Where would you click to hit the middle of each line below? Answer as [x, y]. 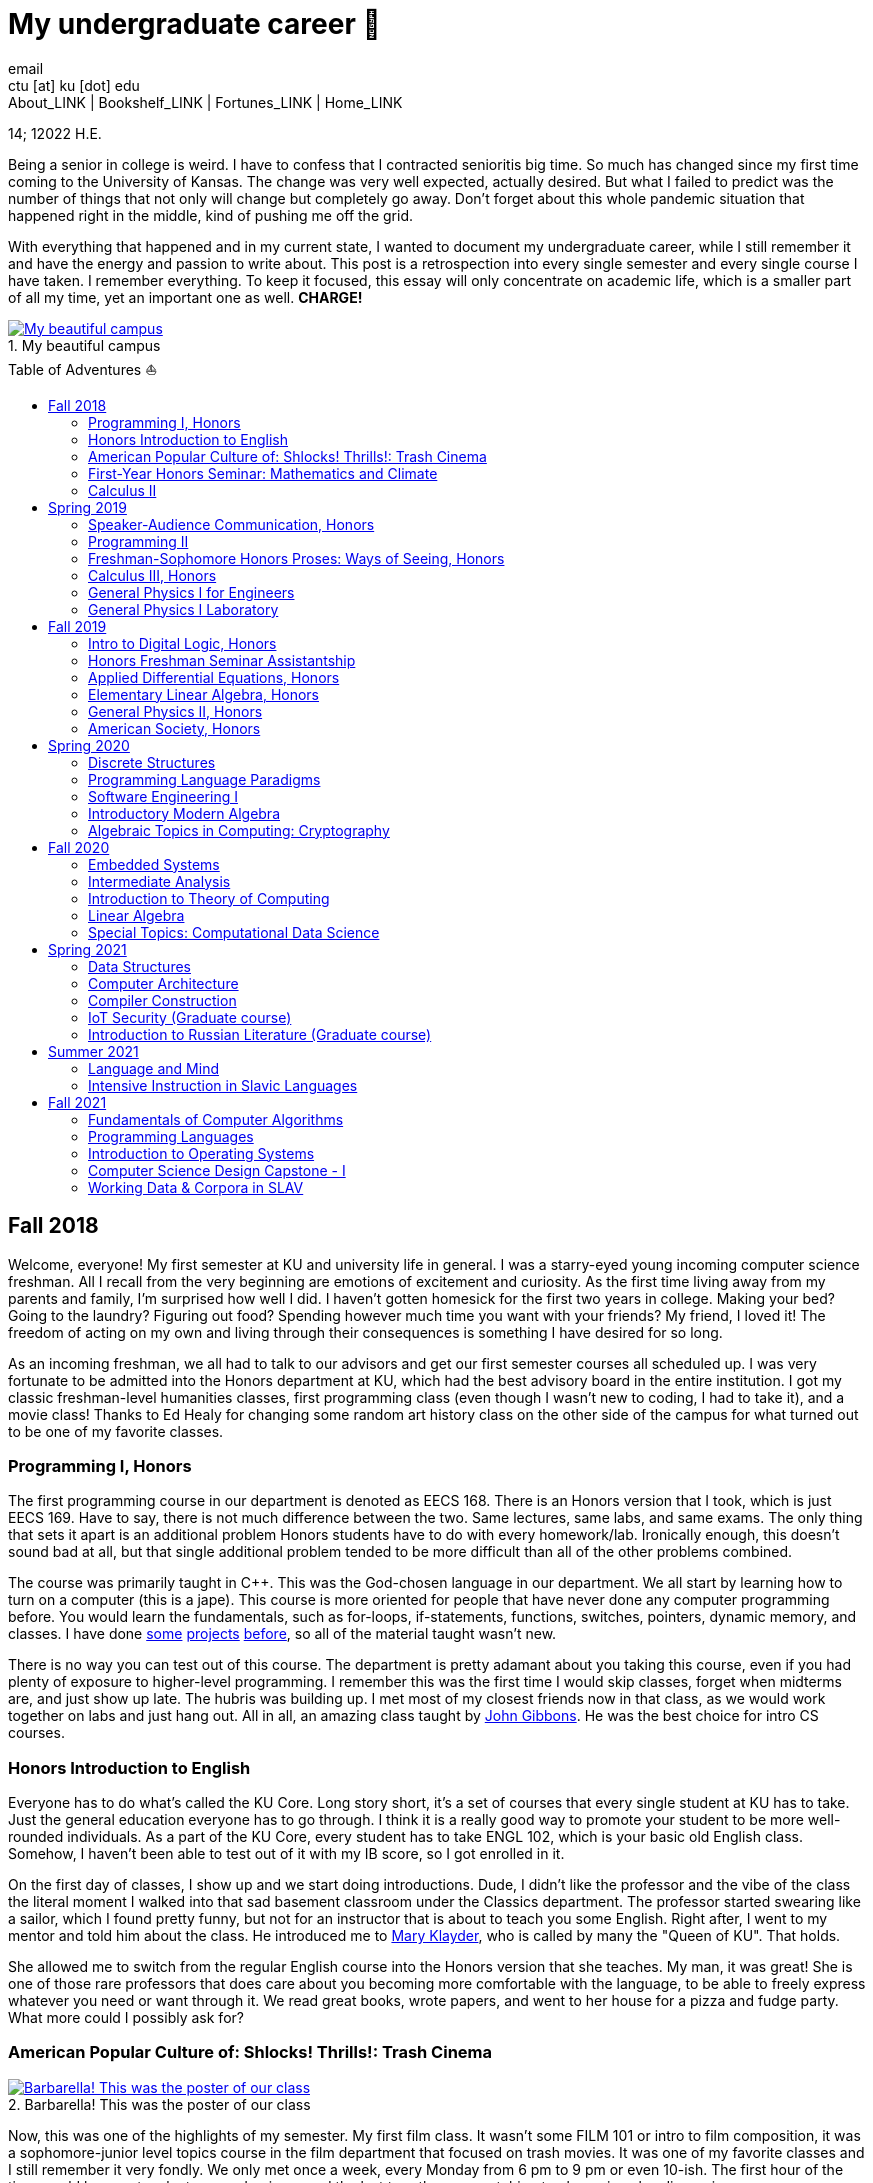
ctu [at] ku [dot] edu [74, 85]
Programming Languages [171, 1136]
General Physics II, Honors [175, 711]
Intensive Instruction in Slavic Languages [223, 1085]
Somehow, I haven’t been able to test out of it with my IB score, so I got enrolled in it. [286, 1854]
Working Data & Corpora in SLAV [196, 1187]
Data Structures [139, 966]
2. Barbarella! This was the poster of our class [159, 2104]
